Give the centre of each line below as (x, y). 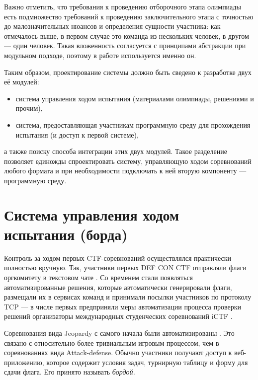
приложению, (24, 362)
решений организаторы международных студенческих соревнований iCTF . (118, 316)
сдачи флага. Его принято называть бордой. (70, 372)
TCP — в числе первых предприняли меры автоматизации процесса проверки (123, 306)
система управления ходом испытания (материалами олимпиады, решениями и (135, 98)
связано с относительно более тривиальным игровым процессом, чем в (112, 342)
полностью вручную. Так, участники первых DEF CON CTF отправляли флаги (125, 267)
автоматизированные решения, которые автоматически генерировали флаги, (118, 287)
